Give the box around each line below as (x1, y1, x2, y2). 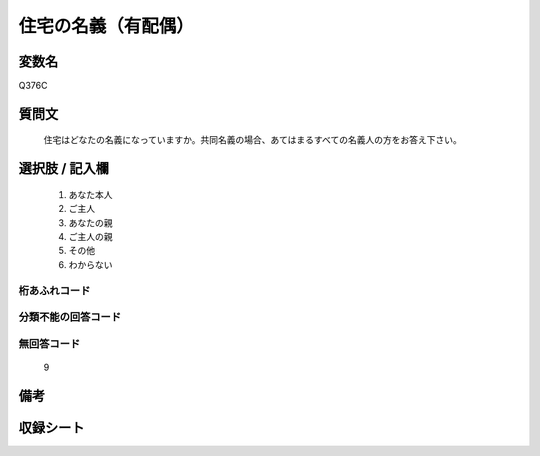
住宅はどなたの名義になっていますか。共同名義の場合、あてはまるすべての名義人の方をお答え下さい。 (43, 134, 462, 146)
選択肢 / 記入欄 (18, 160, 110, 177)
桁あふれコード (18, 283, 91, 297)
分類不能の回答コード (18, 310, 122, 324)
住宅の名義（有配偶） (18, 15, 195, 37)
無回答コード (18, 336, 81, 350)
